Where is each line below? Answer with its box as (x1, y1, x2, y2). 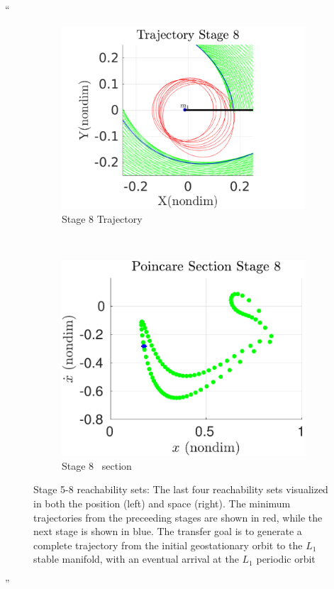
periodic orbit (256, 551, 316, 566)
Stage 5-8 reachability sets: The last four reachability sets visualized (33, 482, 328, 497)
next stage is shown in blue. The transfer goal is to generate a (33, 524, 302, 539)
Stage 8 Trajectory (62, 211, 143, 226)
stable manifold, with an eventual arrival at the (33, 551, 239, 566)
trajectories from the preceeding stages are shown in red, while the (33, 510, 323, 524)
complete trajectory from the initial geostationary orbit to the (33, 537, 303, 552)
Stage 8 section (62, 458, 132, 473)
